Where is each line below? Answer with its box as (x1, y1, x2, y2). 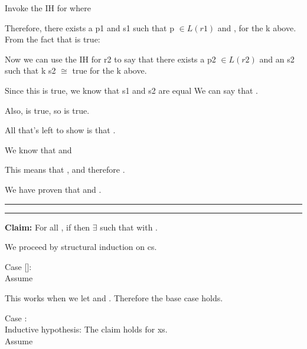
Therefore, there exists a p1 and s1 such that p (5, 21, 175, 34)
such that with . (100, 220, 158, 233)
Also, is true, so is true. (5, 104, 90, 116)
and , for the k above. (217, 21, 296, 34)
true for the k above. (72, 64, 147, 77)
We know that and (5, 143, 72, 156)
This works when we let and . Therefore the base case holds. (5, 291, 223, 304)
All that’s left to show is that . (5, 124, 116, 136)
